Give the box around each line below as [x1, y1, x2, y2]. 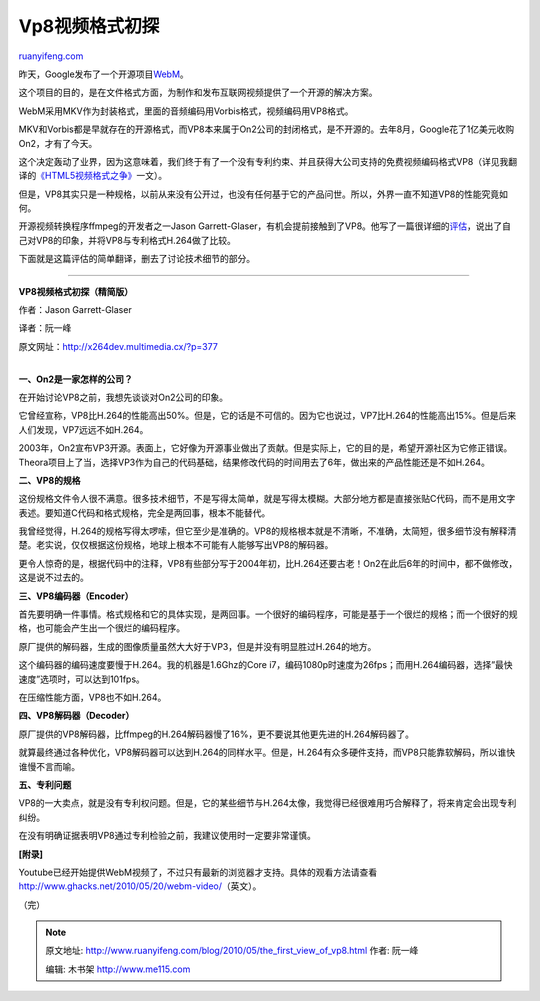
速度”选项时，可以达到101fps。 [18, 673, 145, 685]
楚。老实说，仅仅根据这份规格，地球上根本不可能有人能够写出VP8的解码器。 [18, 539, 334, 551]
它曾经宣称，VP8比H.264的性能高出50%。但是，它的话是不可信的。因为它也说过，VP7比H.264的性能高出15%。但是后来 [18, 410, 517, 422]
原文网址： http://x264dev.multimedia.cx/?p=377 [18, 340, 219, 352]
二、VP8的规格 [18, 474, 81, 486]
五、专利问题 [18, 778, 72, 790]
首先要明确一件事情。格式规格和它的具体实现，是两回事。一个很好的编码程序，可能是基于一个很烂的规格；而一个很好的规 [18, 608, 518, 620]
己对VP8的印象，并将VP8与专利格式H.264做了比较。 [18, 234, 237, 246]
